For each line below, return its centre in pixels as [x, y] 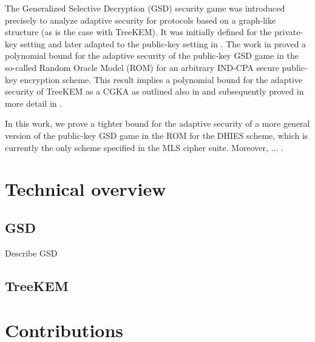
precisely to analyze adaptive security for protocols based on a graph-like [141, 20]
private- [289, 32]
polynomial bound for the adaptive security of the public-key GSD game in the [152, 55]
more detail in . [34, 103]
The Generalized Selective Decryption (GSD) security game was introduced [145, 8]
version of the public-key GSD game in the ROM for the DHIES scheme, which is [157, 135]
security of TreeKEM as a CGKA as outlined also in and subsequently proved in [154, 91]
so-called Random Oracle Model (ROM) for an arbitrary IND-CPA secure [142, 67]
